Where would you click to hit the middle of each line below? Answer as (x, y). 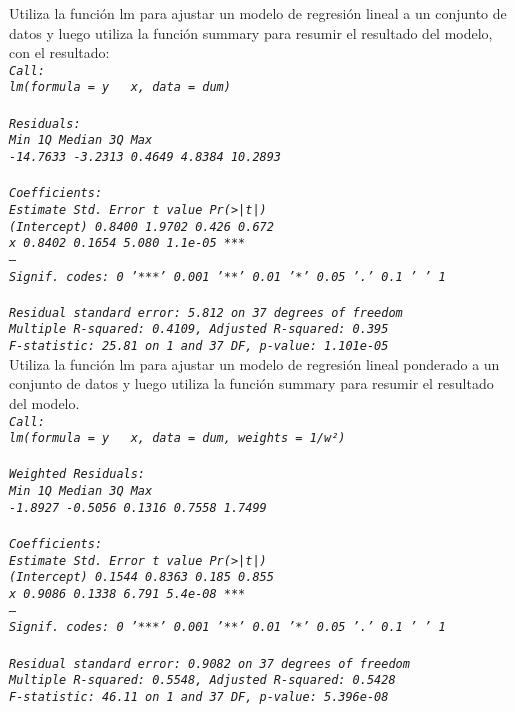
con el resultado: (59, 52)
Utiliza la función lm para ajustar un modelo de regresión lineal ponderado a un (254, 363)
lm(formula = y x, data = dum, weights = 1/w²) (177, 438)
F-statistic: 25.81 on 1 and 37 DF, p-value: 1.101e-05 (199, 346)
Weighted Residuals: (77, 474)
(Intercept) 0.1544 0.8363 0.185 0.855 (141, 577)
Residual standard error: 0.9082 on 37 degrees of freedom (209, 663)
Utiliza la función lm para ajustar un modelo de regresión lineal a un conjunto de (258, 13)
